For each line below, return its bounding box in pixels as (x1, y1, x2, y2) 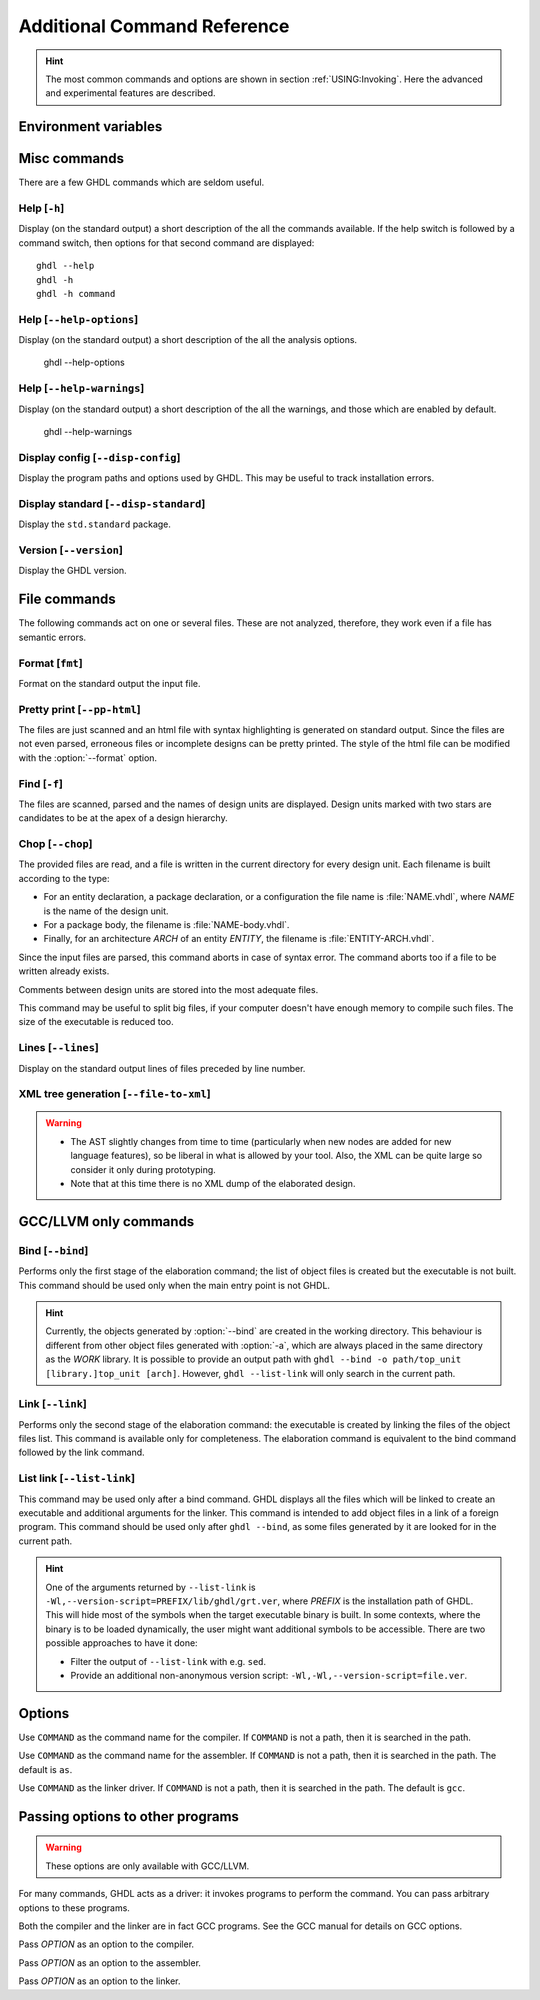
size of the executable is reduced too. (18, 1016, 174, 1028)
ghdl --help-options (43, 356, 125, 369)
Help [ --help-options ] (18, 312, 139, 326)
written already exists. (18, 965, 110, 977)
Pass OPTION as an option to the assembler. (18, 1956, 202, 1969)
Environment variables (18, 118, 163, 135)
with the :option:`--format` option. (18, 751, 158, 764)
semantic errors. (18, 631, 87, 643)
